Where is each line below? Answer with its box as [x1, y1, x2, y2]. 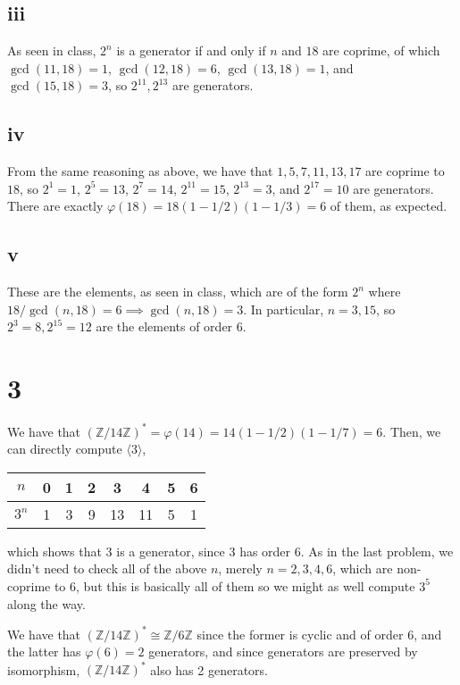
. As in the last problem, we [300, 541, 454, 560]
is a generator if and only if [116, 41, 266, 60]
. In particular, [243, 299, 324, 318]
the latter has [7, 642, 81, 661]
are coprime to [365, 162, 445, 180]
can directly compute [7, 439, 122, 458]
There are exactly [7, 196, 104, 215]
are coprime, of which [322, 41, 440, 60]
